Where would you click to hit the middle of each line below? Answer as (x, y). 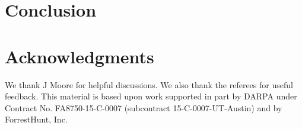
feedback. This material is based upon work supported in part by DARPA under (151, 96)
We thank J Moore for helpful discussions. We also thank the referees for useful (149, 84)
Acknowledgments (80, 56)
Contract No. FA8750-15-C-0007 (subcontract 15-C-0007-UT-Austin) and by (144, 107)
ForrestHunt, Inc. (36, 119)
